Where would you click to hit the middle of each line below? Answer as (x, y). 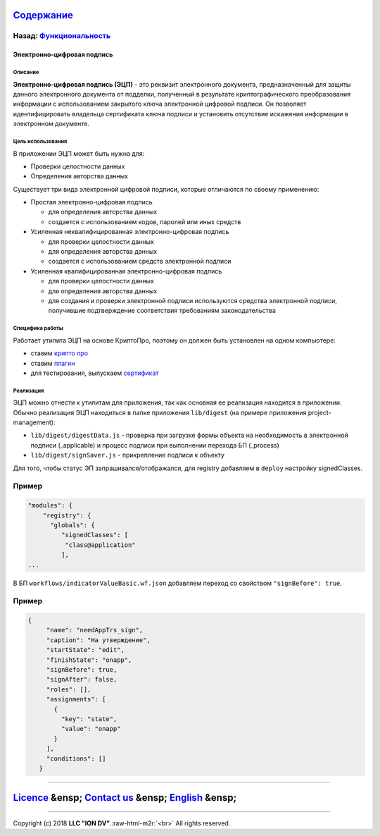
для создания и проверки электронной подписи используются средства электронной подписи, (193, 300)
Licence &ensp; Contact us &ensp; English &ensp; (125, 798)
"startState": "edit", (85, 650)
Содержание (43, 15)
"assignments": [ (76, 699)
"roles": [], (69, 689)
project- (319, 412)
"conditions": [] (76, 758)
